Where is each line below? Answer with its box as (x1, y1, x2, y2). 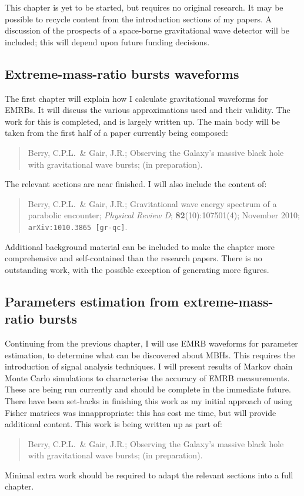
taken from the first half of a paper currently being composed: (5, 127, 228, 139)
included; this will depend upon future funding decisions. (5, 35, 210, 48)
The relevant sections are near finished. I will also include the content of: (5, 178, 267, 190)
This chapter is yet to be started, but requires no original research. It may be (5, 1, 283, 13)
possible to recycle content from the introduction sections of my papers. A (5, 12, 272, 25)
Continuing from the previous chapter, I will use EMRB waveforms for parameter (5, 337, 298, 349)
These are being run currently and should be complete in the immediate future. (5, 383, 291, 395)
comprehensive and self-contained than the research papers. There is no (5, 252, 262, 264)
